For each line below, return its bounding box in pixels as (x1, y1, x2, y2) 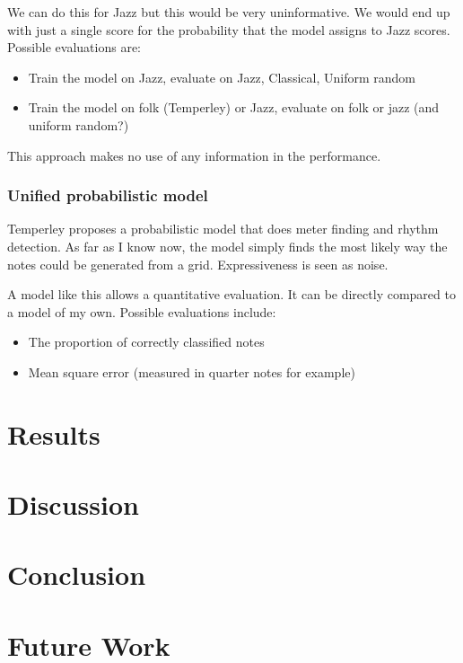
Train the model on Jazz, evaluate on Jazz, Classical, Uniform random (28, 67, 415, 86)
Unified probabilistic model (7, 184, 208, 207)
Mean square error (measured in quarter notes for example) (28, 362, 355, 381)
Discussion (7, 486, 139, 523)
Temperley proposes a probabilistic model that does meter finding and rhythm (7, 219, 439, 238)
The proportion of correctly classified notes (28, 332, 265, 351)
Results (7, 415, 100, 452)
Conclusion (7, 556, 146, 593)
